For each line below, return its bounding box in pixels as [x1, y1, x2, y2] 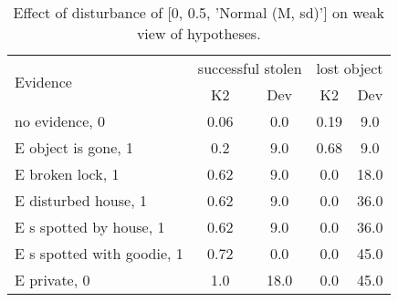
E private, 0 [15, 269, 90, 290]
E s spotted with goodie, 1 [15, 243, 183, 264]
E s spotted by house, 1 [15, 216, 165, 237]
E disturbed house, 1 [15, 190, 147, 211]
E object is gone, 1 [15, 137, 134, 158]
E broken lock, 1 [15, 163, 120, 184]
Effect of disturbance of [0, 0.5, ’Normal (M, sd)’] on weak [13, 2, 384, 23]
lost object [316, 57, 383, 78]
